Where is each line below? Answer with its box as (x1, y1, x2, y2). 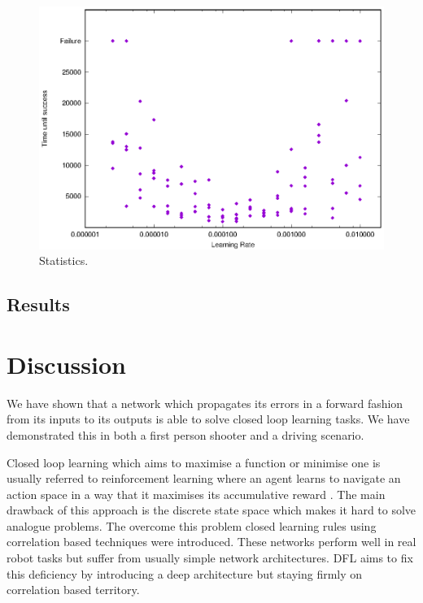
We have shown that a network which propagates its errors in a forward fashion (7, 394, 403, 411)
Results (7, 292, 70, 317)
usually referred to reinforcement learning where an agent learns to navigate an (7, 470, 401, 487)
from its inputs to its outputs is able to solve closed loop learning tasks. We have (7, 410, 410, 427)
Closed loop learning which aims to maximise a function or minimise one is (7, 453, 381, 471)
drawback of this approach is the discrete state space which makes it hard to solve (7, 501, 416, 518)
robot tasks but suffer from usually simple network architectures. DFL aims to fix (7, 549, 413, 566)
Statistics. (39, 252, 89, 269)
